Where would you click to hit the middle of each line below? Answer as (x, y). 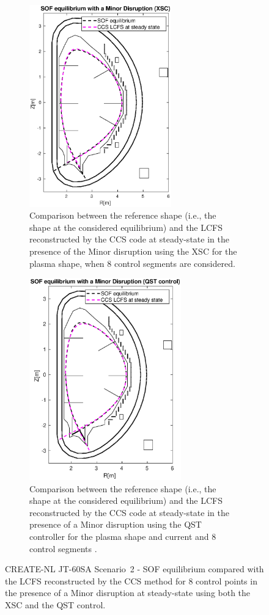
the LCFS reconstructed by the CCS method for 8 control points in (131, 580)
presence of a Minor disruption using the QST (116, 524)
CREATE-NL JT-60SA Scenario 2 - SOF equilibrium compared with (134, 569)
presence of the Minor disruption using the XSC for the (133, 251)
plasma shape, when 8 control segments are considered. (132, 263)
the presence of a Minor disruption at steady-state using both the (128, 593)
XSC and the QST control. (55, 604)
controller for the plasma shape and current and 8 (123, 536)
